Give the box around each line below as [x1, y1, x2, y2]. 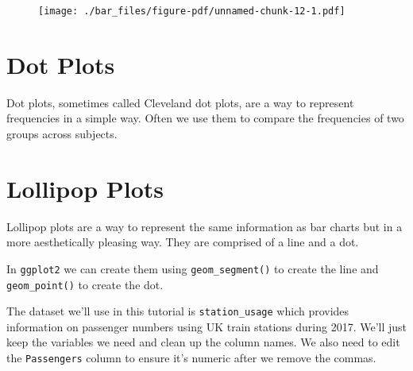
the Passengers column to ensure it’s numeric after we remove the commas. [6, 350, 376, 366]
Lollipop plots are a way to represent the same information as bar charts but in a [6, 218, 403, 234]
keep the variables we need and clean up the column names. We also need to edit [6, 334, 400, 350]
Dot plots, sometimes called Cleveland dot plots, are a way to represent [6, 94, 354, 110]
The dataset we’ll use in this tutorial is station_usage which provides [6, 303, 349, 319]
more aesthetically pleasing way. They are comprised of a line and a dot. [6, 234, 359, 250]
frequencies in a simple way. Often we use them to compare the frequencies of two [6, 110, 404, 126]
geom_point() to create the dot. [6, 276, 164, 292]
